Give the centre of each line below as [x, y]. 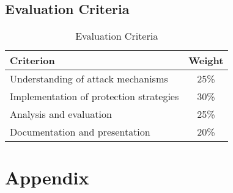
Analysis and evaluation [61, 114]
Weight [206, 60]
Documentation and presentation [80, 132]
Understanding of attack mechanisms [89, 79]
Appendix [47, 177]
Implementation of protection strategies [94, 96]
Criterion [32, 60]
